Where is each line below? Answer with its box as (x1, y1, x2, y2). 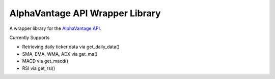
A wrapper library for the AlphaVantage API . (9, 25, 101, 31)
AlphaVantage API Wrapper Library (9, 8, 161, 19)
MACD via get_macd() (22, 58, 69, 64)
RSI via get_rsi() (22, 65, 56, 71)
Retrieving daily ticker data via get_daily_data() (22, 44, 120, 50)
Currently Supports (9, 34, 50, 41)
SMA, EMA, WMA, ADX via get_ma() (22, 51, 98, 57)
